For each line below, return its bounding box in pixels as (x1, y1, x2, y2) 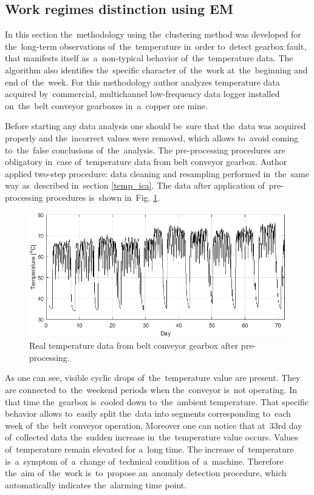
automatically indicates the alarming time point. (5, 478, 187, 491)
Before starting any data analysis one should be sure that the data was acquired (5, 120, 306, 132)
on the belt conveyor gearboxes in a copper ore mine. (5, 99, 208, 112)
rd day (278, 419, 302, 431)
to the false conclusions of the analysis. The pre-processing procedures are (5, 143, 285, 156)
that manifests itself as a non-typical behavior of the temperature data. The (5, 52, 293, 64)
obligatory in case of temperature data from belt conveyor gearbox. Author (5, 155, 287, 168)
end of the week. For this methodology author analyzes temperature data (5, 75, 280, 88)
